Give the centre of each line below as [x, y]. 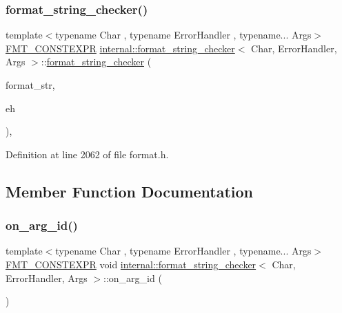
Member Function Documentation [130, 191]
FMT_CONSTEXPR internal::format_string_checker [120, 48]
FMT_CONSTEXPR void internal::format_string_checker [131, 264]
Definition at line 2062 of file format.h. [87, 154]
